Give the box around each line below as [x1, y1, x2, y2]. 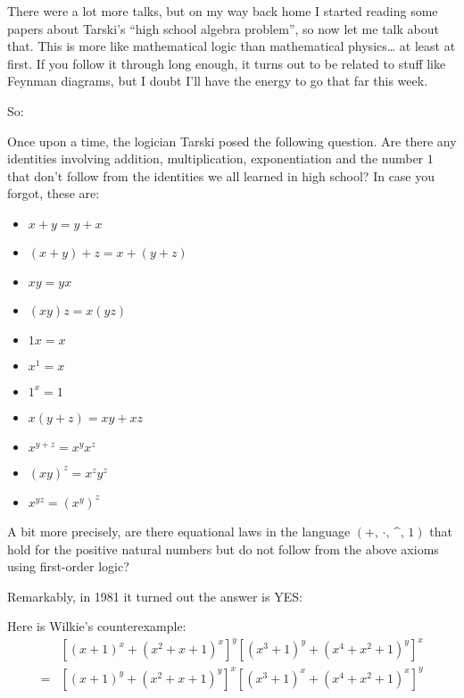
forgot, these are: [7, 184, 100, 203]
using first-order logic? [7, 557, 129, 576]
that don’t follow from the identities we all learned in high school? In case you [7, 166, 435, 185]
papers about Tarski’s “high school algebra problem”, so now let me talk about [7, 19, 439, 37]
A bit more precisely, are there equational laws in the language [7, 521, 351, 540]
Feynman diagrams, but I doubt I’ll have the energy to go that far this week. [7, 71, 428, 90]
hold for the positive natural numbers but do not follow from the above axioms [7, 539, 439, 558]
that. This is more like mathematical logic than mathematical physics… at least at [7, 37, 456, 55]
